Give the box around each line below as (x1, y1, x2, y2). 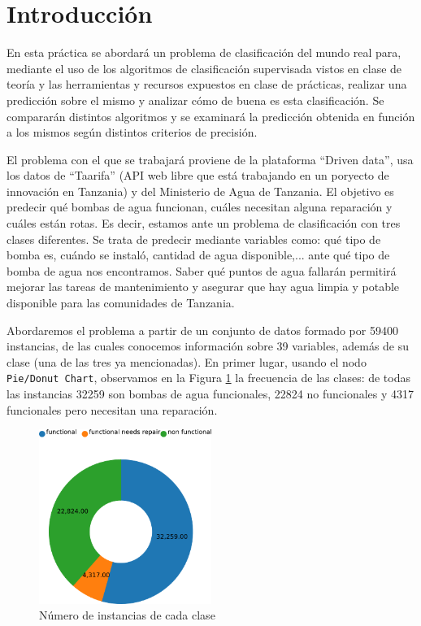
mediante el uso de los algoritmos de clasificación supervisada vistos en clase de (7, 59, 402, 76)
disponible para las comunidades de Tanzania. (7, 294, 235, 311)
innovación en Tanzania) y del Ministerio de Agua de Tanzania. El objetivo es (7, 182, 394, 199)
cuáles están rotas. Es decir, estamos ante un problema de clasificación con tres (7, 215, 401, 232)
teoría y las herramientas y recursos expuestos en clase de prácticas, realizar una (7, 76, 407, 93)
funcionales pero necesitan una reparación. (7, 401, 218, 418)
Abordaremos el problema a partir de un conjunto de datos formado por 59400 (7, 321, 398, 338)
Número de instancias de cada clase (39, 606, 215, 624)
